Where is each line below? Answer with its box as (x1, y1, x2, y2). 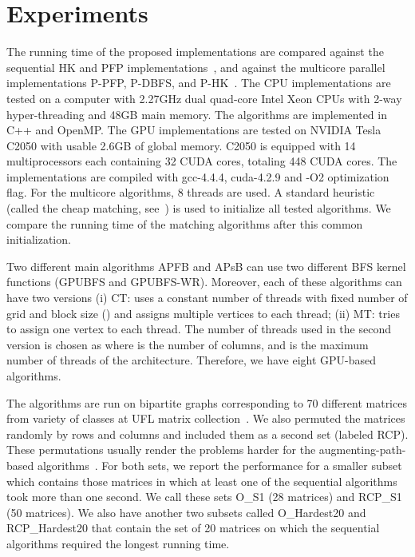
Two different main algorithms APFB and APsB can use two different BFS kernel (6, 257, 406, 274)
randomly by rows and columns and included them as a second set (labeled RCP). (6, 425, 409, 442)
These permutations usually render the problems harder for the (6, 441, 316, 458)
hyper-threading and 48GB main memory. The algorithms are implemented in (6, 105, 387, 122)
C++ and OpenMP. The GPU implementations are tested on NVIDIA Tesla (6, 121, 381, 138)
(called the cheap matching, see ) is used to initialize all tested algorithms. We (6, 200, 391, 217)
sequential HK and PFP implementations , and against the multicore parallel (6, 58, 385, 75)
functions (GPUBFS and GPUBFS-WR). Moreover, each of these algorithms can (6, 273, 402, 290)
